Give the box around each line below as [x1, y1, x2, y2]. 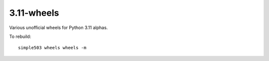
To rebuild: [9, 33, 31, 39]
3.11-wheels [9, 7, 59, 18]
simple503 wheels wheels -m [18, 45, 87, 51]
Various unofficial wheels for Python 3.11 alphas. [9, 25, 108, 30]
